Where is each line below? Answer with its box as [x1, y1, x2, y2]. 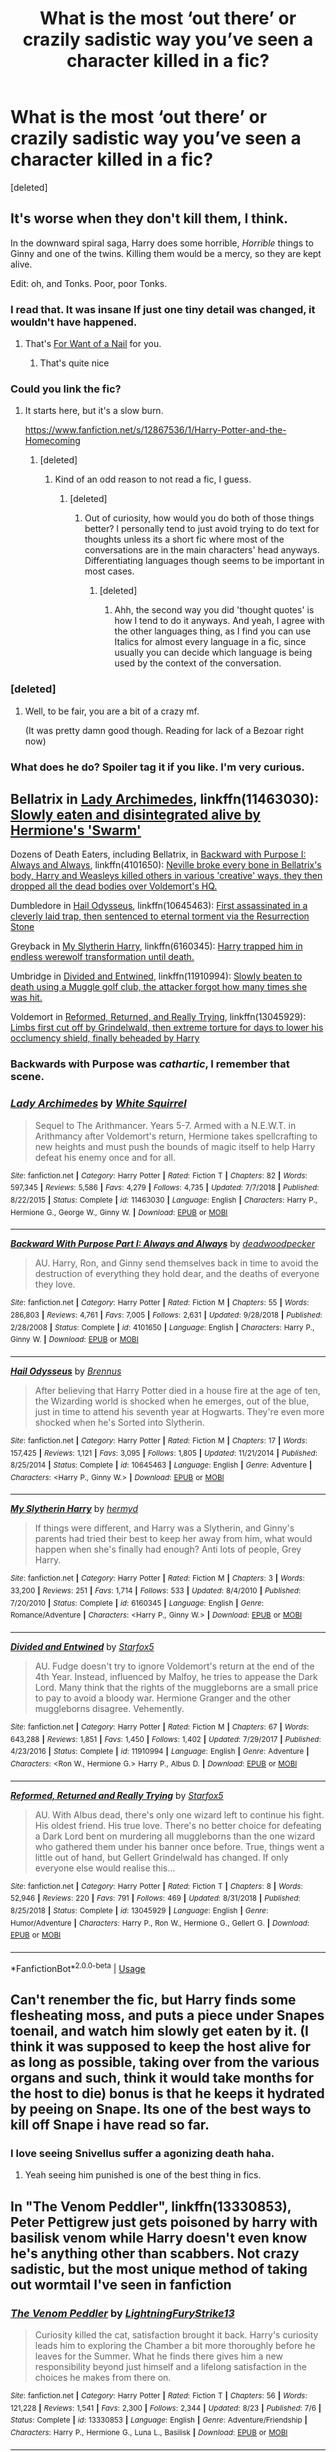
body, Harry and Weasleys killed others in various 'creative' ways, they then [10, 870, 323, 882]
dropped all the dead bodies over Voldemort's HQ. [10, 880, 218, 892]
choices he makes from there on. [34, 2372, 172, 2384]
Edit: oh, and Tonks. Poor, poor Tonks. [10, 277, 168, 289]
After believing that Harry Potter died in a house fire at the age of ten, [34, 1384, 321, 1396]
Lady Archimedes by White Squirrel [10, 1097, 187, 1111]
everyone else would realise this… [34, 1862, 176, 1874]
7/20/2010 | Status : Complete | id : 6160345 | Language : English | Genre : [10, 1598, 265, 1608]
